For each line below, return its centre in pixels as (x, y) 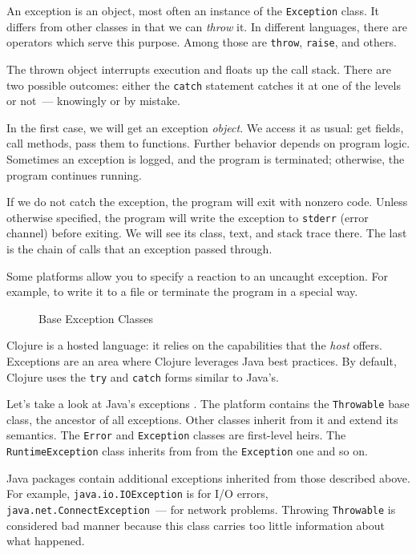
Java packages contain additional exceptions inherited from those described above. (208, 477)
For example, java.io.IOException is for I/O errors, (137, 493)
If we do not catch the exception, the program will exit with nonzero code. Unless (207, 202)
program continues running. (75, 174)
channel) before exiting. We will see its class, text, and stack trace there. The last (207, 233)
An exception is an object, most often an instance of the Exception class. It (193, 10)
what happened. (46, 541)
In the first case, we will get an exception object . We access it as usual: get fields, (205, 127)
